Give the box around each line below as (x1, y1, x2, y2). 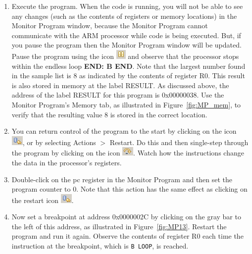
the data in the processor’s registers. (11, 157, 122, 167)
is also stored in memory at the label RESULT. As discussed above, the (11, 80, 229, 90)
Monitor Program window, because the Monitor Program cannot (11, 20, 208, 31)
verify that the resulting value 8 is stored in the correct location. (11, 109, 207, 119)
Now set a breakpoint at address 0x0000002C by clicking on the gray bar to (11, 211, 241, 222)
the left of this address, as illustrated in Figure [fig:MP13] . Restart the (11, 221, 227, 231)
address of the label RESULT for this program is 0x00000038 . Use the (11, 90, 224, 100)
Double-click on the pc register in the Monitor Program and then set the (11, 174, 233, 184)
